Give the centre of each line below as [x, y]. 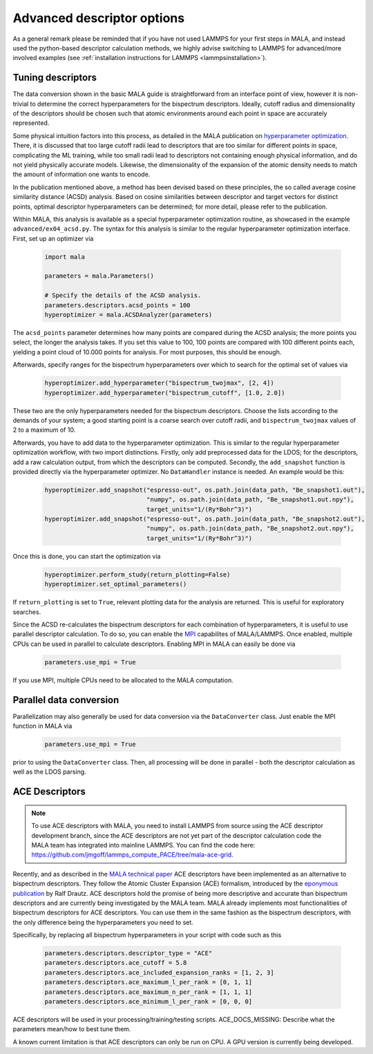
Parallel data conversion [66, 700]
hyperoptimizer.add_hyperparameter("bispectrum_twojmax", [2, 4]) [159, 383]
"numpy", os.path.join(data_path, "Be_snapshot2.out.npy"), [250, 529]
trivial [21, 104]
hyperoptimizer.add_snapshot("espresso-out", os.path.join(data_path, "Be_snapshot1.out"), [205, 490]
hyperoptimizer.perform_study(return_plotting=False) [137, 574]
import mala [65, 257]
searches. [27, 612]
